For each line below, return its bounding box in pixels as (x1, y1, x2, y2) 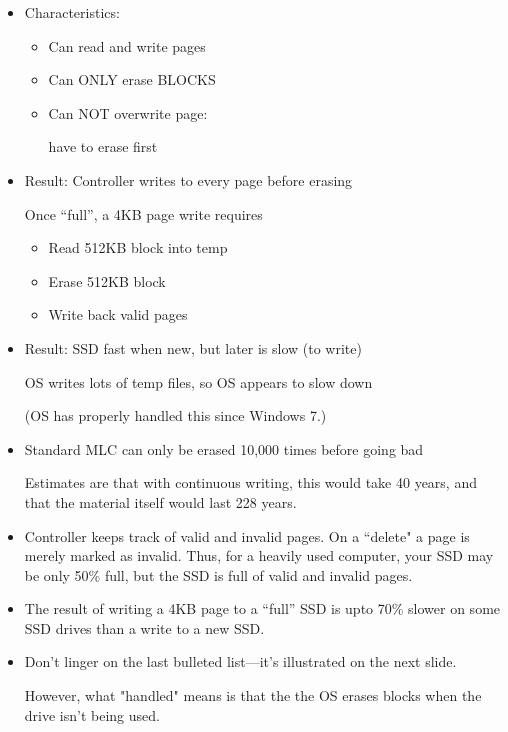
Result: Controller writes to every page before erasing (24, 169, 353, 190)
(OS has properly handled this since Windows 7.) (24, 405, 327, 426)
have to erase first (48, 136, 158, 157)
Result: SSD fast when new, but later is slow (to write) (24, 337, 362, 358)
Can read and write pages (48, 35, 206, 56)
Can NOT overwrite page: (48, 102, 208, 123)
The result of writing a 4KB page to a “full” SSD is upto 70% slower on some (24, 598, 501, 619)
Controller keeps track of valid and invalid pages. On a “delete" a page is (24, 525, 470, 546)
